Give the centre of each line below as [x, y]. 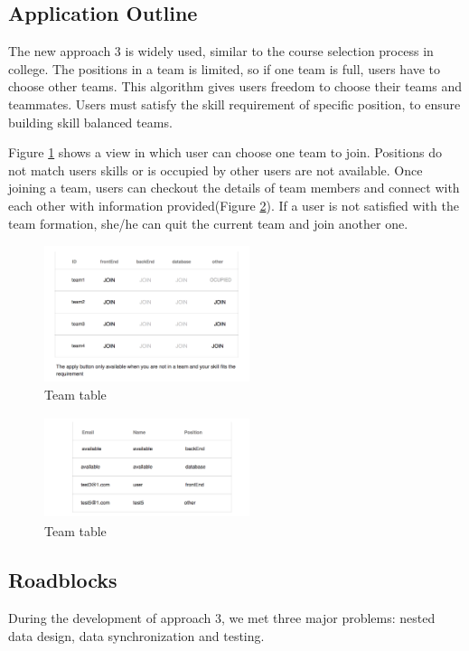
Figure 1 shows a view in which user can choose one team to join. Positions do [225, 152]
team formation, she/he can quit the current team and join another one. [208, 223]
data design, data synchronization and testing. [136, 635]
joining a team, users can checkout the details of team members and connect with [234, 188]
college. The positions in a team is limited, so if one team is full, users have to [225, 68]
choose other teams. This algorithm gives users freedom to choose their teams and [235, 86]
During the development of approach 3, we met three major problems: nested [222, 618]
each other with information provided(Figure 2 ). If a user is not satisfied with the [234, 205]
